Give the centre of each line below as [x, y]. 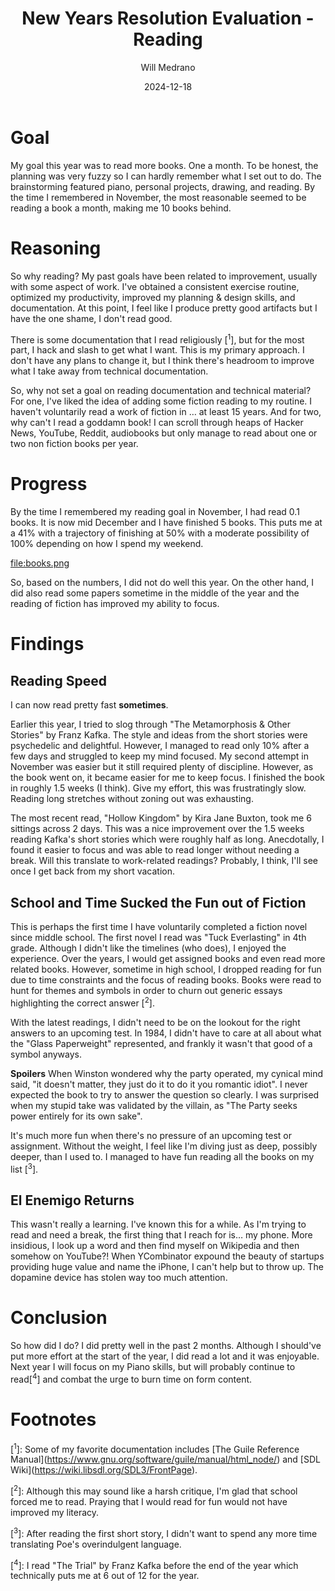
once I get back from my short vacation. [92, 871]
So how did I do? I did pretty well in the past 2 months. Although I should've [166, 1346]
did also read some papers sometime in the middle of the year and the [155, 593]
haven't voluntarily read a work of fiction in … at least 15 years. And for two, [166, 412]
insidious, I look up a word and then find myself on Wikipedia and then [155, 1246]
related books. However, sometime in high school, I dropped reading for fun [166, 969]
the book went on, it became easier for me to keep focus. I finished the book [167, 778]
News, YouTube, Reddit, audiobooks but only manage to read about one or [164, 433]
